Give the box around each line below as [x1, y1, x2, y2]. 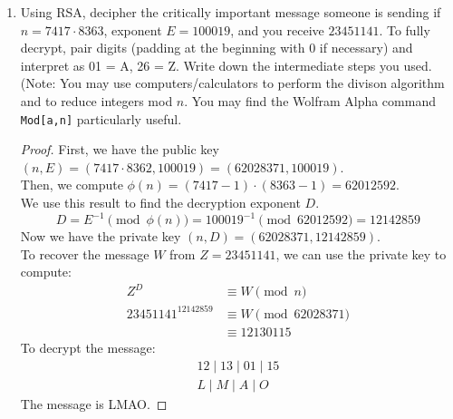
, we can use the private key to [275, 244, 447, 263]
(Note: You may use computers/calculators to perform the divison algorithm [20, 73, 445, 93]
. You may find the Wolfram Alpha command [184, 91, 436, 110]
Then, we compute [20, 175, 123, 194]
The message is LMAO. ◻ [20, 394, 168, 413]
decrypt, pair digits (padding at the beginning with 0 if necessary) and [20, 38, 413, 57]
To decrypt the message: [20, 337, 156, 356]
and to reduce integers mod [20, 91, 173, 110]
